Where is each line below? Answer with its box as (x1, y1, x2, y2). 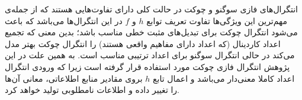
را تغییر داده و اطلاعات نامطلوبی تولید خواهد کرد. (5, 84, 179, 96)
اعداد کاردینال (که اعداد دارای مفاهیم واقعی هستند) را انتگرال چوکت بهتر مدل (5, 37, 281, 49)
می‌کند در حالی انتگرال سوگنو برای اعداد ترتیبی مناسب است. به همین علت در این (5, 49, 295, 61)
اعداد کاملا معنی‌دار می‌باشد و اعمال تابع (153, 72, 295, 84)
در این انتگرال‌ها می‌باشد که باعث (5, 14, 123, 26)
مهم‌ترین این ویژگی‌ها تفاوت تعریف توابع (146, 14, 288, 26)
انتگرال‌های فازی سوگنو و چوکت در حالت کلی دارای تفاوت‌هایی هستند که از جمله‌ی (5, 3, 298, 15)
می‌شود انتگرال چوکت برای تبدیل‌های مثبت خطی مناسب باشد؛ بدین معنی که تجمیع (5, 26, 298, 38)
